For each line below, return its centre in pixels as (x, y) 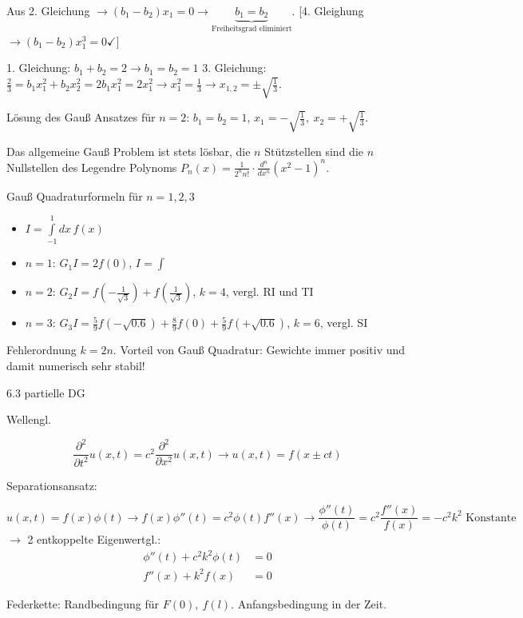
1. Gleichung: (39, 68)
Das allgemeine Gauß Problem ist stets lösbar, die (129, 151)
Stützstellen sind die (314, 151)
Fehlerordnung (42, 350)
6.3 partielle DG (46, 392)
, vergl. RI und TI (269, 291)
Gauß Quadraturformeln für (75, 195)
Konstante (491, 518)
